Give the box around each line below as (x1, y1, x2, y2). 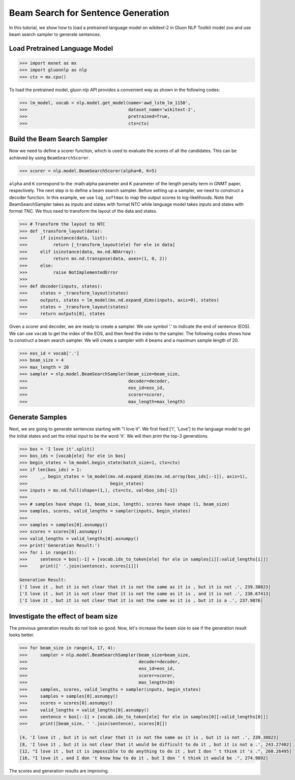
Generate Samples (9, 413, 67, 422)
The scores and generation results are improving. (9, 768, 109, 774)
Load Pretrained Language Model (9, 44, 113, 53)
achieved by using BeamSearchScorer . (9, 155, 90, 161)
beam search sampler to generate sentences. (9, 31, 101, 37)
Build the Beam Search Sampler (9, 135, 108, 143)
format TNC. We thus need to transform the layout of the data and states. (9, 208, 157, 214)
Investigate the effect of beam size (9, 612, 118, 620)
